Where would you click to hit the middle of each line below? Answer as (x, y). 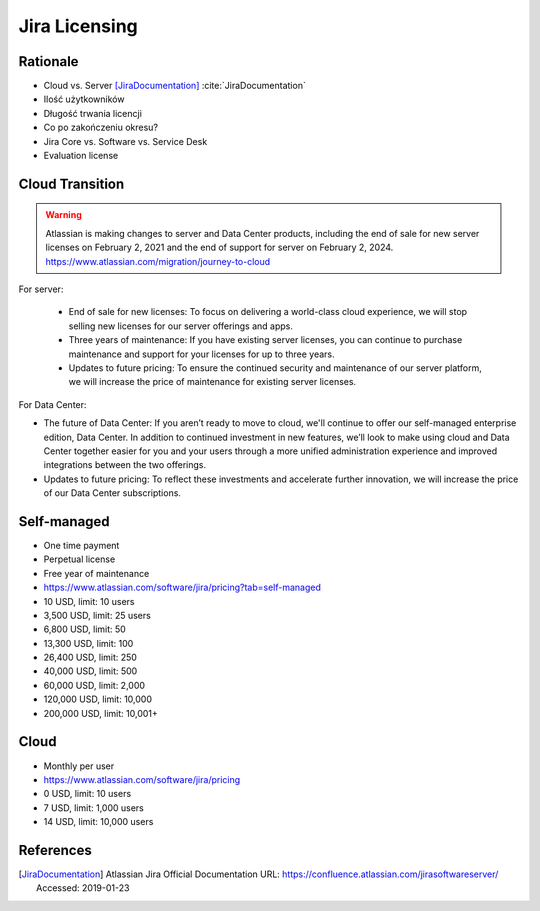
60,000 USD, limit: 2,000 (94, 685)
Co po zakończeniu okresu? (101, 127)
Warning (63, 215)
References (55, 850)
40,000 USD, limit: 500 (90, 671)
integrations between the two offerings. (125, 465)
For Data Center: (52, 404)
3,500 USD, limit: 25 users (97, 615)
